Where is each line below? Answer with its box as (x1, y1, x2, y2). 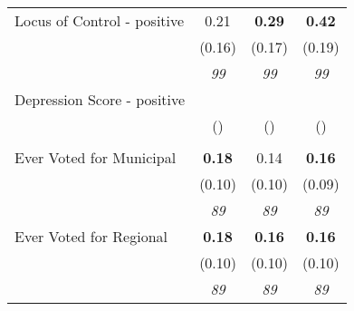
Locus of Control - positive (14, 10, 185, 31)
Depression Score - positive (14, 89, 186, 110)
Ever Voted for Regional (14, 226, 167, 247)
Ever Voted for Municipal (14, 147, 177, 168)
